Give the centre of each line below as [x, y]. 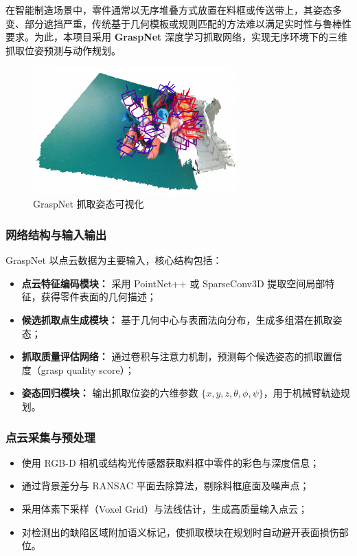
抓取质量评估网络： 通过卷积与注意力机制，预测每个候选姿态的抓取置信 [182, 356]
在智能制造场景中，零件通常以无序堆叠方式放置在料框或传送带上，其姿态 [169, 10]
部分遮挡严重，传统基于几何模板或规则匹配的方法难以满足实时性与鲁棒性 [188, 23]
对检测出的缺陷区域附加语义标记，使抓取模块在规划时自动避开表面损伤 [180, 532]
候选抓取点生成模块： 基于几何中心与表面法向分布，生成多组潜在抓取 [177, 320]
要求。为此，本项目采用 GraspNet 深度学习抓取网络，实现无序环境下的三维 [176, 37]
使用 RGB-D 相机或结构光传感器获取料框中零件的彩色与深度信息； [171, 462]
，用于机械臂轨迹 [302, 393]
